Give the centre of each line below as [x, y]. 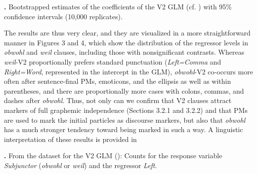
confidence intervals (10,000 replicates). [63, 16]
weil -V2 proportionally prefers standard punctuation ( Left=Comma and [113, 61]
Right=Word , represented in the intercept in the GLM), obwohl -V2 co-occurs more [128, 71]
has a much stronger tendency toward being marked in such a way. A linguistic [124, 129]
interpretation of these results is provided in [70, 139]
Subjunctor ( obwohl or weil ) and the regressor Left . [81, 165]
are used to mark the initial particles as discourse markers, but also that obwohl [125, 120]
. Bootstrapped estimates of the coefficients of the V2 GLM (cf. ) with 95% [118, 6]
